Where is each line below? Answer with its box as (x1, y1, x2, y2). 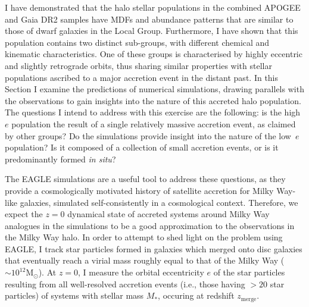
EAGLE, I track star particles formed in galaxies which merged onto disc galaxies (5, 242, 302, 255)
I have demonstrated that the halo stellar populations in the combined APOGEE (5, 1, 301, 13)
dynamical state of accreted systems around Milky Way (67, 208, 270, 220)
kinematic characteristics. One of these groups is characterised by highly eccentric (5, 48, 302, 60)
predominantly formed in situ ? (5, 152, 116, 165)
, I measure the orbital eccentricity (78, 266, 204, 278)
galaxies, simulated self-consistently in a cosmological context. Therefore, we (20, 196, 298, 208)
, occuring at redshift (158, 289, 235, 302)
